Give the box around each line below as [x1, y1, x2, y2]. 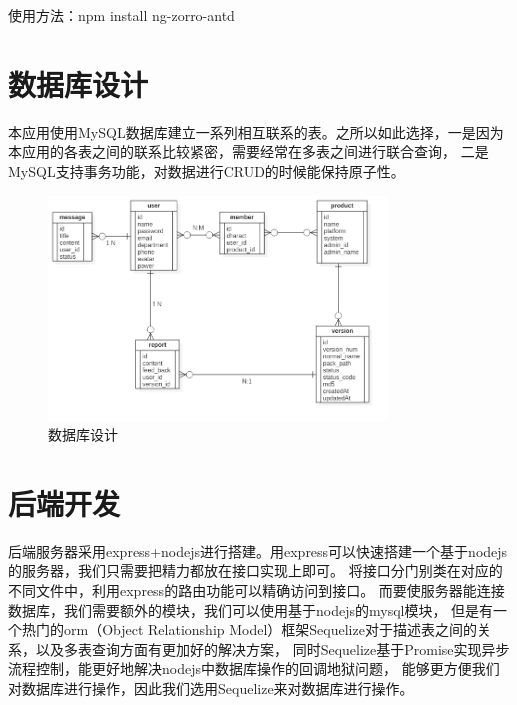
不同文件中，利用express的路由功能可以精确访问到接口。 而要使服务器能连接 [8, 580, 505, 601]
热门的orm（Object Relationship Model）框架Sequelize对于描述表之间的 [21, 619, 477, 640]
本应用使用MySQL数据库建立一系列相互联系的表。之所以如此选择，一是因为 [8, 121, 504, 142]
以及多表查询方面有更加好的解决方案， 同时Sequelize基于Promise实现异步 [35, 638, 510, 659]
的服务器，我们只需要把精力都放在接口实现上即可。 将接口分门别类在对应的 [8, 560, 503, 581]
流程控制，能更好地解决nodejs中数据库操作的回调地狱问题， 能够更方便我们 [8, 658, 500, 679]
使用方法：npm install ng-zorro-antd [8, 5, 235, 25]
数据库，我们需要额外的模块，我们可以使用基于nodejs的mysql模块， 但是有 [8, 599, 494, 620]
